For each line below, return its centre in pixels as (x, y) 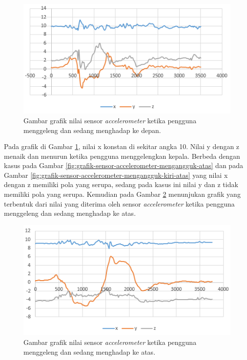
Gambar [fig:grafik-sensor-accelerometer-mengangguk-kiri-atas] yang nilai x (116, 175)
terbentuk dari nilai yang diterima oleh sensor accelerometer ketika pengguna (119, 203)
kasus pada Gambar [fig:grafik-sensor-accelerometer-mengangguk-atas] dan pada (123, 165)
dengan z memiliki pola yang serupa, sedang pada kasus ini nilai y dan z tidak (121, 184)
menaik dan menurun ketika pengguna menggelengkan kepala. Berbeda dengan (122, 156)
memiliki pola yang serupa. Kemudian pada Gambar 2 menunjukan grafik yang (122, 194)
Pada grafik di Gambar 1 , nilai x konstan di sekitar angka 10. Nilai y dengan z (122, 146)
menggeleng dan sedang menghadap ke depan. (92, 130)
